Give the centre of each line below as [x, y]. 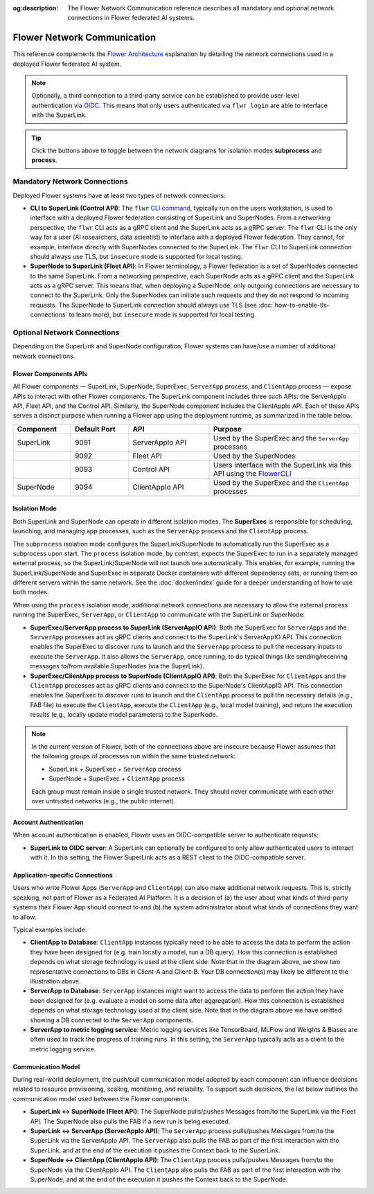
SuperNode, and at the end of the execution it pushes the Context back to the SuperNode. [159, 1179]
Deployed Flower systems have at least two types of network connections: [119, 195]
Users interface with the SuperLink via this [282, 465]
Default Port [95, 429]
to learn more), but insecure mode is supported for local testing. [162, 314]
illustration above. [55, 981]
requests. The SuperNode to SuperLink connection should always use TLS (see [144, 305]
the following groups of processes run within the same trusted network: [134, 756]
